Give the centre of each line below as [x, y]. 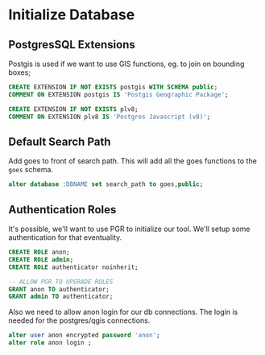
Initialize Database [72, 15]
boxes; [19, 72]
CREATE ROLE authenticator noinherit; [73, 267]
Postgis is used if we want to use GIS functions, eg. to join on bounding [126, 64]
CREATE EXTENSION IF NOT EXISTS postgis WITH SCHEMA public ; [113, 87]
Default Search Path [60, 141]
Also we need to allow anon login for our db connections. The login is [123, 312]
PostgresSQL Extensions [72, 45]
